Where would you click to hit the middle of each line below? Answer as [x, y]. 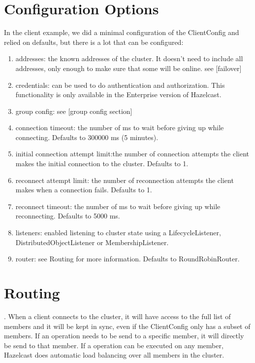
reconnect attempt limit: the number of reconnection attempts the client [125, 180]
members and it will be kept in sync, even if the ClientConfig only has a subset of [127, 326]
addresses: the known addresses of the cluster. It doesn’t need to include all [129, 58]
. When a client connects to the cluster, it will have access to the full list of [117, 316]
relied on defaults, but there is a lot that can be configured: [94, 42]
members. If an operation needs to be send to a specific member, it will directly [124, 336]
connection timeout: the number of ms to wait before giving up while [120, 127]
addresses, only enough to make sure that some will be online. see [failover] [128, 68]
